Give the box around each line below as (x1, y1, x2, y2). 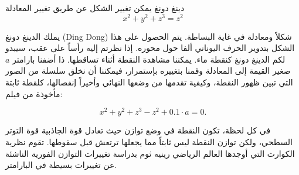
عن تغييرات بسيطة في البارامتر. (5, 159, 117, 171)
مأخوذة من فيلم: (5, 87, 63, 99)
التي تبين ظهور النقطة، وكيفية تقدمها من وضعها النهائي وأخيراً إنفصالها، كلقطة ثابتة (5, 76, 293, 88)
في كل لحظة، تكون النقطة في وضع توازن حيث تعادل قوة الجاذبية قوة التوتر (5, 124, 271, 136)
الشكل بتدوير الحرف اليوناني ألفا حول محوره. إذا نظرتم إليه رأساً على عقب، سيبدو (5, 42, 295, 54)
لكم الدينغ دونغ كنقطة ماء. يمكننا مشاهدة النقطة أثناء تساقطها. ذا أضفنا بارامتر (12, 53, 286, 65)
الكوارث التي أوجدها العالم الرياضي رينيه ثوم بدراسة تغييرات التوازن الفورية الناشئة (5, 147, 295, 159)
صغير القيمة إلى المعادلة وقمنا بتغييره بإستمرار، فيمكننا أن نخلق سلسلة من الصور (5, 64, 291, 77)
